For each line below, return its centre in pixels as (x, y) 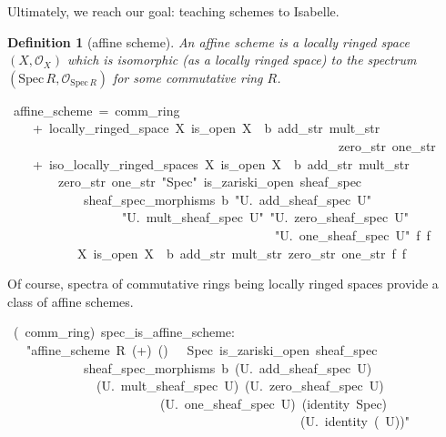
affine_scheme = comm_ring (96, 110)
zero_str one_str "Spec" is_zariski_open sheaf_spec (210, 182)
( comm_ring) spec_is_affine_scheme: (124, 332)
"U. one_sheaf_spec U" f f (352, 234)
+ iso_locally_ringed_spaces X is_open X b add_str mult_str (221, 163)
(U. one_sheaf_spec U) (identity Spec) (274, 403)
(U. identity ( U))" (355, 421)
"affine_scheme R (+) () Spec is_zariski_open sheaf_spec (202, 349)
